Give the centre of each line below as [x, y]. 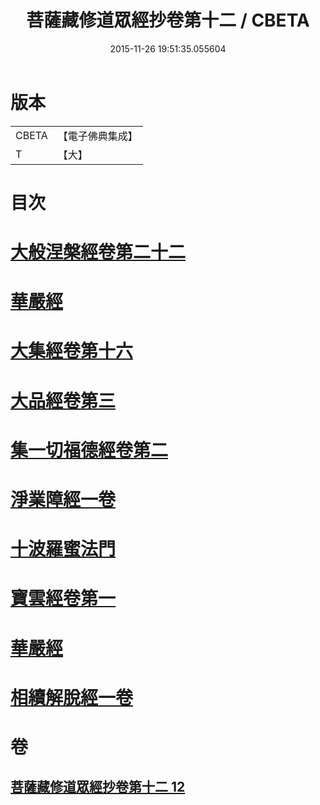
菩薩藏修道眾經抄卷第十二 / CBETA [168, 20]
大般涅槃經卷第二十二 [98, 252]
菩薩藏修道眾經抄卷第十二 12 [98, 787]
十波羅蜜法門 [63, 549]
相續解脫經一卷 [72, 697]
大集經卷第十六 [72, 351]
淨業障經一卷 [63, 500]
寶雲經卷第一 [63, 598]
